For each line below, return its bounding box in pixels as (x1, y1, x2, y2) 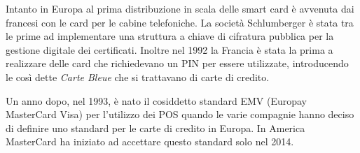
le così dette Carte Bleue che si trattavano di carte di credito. (6, 69, 270, 84)
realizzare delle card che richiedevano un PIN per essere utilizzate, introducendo (6, 56, 349, 71)
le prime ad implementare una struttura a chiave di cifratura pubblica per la (6, 29, 334, 43)
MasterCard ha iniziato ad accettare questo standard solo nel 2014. (6, 134, 294, 149)
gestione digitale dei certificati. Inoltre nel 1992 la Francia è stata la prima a (6, 42, 333, 57)
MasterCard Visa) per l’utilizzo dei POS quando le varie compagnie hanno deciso (6, 107, 354, 122)
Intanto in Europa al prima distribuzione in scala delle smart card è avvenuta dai (6, 1, 354, 15)
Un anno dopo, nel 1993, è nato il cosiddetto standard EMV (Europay (6, 93, 307, 108)
